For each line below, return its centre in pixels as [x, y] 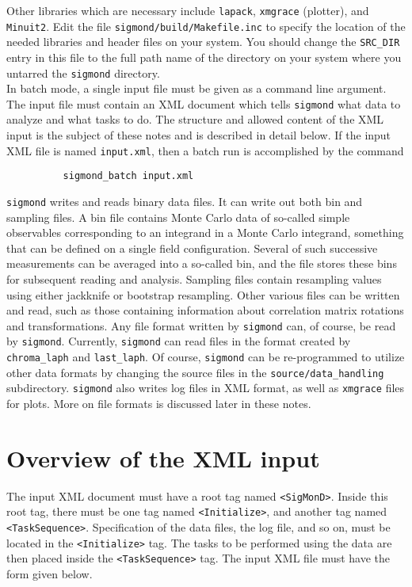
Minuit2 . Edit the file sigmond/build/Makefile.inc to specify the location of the [206, 26]
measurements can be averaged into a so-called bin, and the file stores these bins [202, 263]
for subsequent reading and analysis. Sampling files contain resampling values [194, 279]
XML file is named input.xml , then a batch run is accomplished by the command [205, 150]
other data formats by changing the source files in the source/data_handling [195, 372]
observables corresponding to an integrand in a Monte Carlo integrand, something [205, 233]
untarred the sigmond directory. [83, 72]
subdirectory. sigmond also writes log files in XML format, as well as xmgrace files [206, 388]
